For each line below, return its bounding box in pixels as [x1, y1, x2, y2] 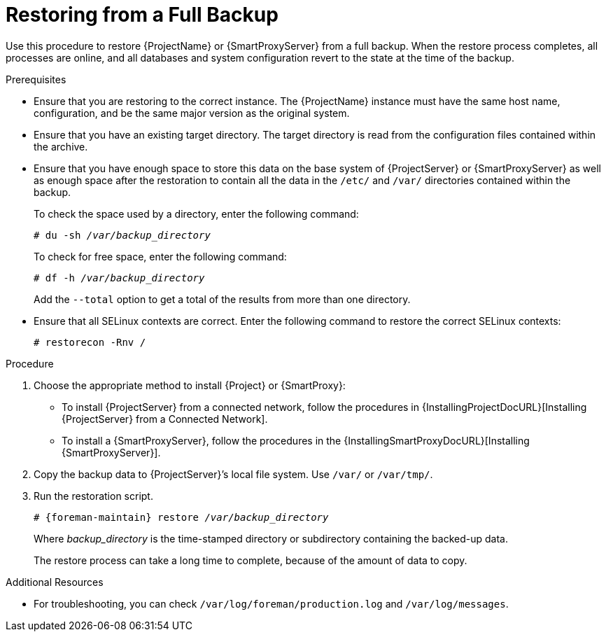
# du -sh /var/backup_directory [34, 229, 211, 241]
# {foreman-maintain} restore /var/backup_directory [34, 511, 329, 523]
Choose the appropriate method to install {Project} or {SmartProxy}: [34, 379, 346, 391]
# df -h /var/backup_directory [34, 272, 205, 283]
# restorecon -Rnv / [34, 336, 146, 348]
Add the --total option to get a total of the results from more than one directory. [34, 293, 411, 305]
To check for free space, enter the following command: [34, 250, 287, 262]
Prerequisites [6, 73, 66, 85]
